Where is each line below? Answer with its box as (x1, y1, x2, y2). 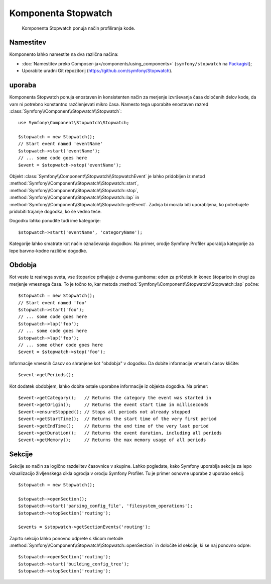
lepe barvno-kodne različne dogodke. (9, 247, 88, 254)
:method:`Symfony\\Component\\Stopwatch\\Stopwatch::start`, (9, 180, 139, 186)
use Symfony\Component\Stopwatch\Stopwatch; (18, 120, 130, 126)
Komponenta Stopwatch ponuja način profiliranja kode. (22, 25, 135, 31)
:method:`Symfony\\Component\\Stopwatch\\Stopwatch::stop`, (9, 187, 139, 193)
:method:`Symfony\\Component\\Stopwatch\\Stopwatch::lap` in (9, 194, 140, 201)
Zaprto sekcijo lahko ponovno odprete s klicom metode (9, 535, 123, 541)
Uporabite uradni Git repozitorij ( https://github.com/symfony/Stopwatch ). (22, 68, 173, 74)
